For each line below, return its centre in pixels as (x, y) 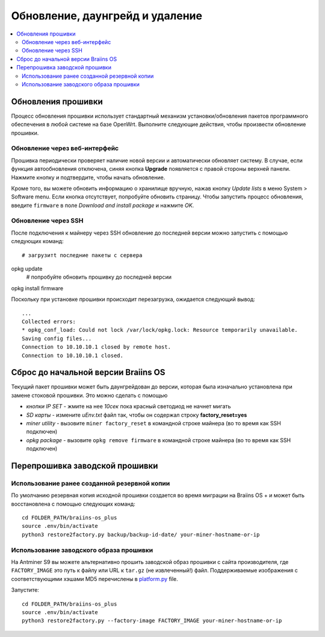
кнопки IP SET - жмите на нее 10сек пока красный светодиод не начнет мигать (128, 407)
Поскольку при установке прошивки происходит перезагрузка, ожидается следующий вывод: (133, 299)
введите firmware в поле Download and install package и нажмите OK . (103, 205)
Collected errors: (49, 322)
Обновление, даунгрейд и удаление (107, 16)
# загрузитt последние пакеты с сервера (82, 255)
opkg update (27, 268)
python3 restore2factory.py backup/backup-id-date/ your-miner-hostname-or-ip (141, 534)
